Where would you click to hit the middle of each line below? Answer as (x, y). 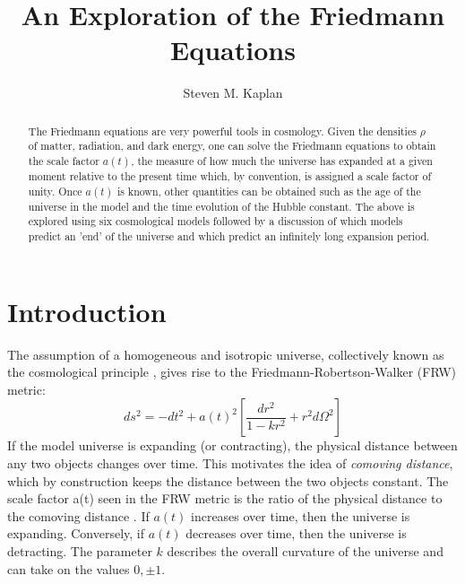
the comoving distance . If (78, 515)
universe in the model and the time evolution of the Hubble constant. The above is (221, 206)
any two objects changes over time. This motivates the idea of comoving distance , (230, 463)
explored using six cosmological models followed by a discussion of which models (215, 221)
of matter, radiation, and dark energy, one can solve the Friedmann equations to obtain (232, 146)
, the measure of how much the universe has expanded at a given (282, 161)
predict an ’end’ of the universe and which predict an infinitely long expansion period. (229, 236)
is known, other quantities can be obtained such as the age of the (269, 191)
